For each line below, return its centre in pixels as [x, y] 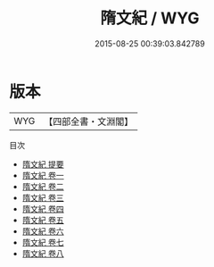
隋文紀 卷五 [43, 220]
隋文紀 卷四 [43, 209]
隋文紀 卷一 [43, 175]
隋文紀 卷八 [43, 253]
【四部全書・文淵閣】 [89, 121]
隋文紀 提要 [43, 164]
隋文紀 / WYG [150, 18]
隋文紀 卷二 [43, 186]
